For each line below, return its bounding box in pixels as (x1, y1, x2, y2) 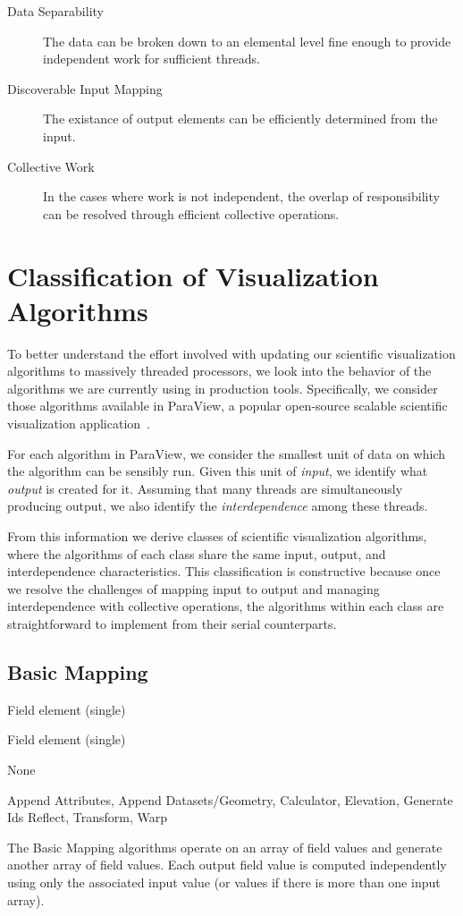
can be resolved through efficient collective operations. (43, 204, 340, 223)
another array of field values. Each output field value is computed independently (7, 855, 447, 874)
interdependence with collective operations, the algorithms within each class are (7, 597, 444, 615)
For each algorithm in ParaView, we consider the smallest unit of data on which (7, 444, 445, 462)
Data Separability (7, 2, 104, 20)
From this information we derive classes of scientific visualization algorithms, (7, 527, 427, 545)
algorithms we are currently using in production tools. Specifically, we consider (7, 378, 438, 397)
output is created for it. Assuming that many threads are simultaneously (7, 479, 403, 497)
